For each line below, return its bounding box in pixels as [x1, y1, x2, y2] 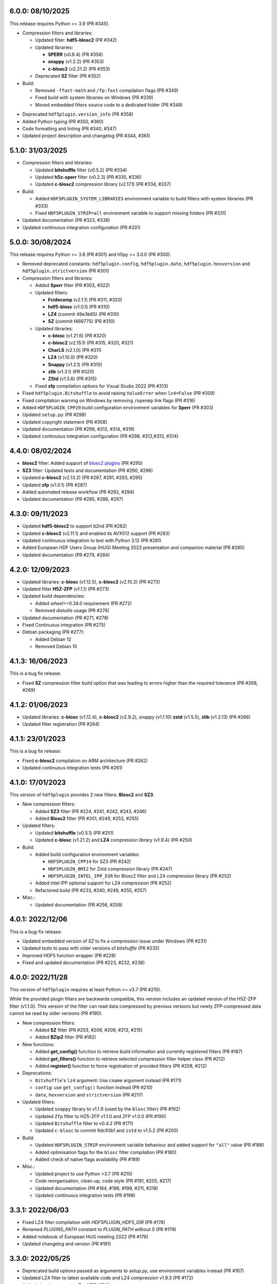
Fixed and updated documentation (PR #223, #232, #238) [22, 959, 145, 966]
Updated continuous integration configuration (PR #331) [22, 224, 141, 231]
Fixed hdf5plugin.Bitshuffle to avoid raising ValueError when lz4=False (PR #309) [22, 390, 215, 396]
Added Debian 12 [35, 636, 72, 642]
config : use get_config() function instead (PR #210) [35, 1084, 153, 1091]
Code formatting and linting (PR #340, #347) [22, 125, 117, 131]
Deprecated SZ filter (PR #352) [35, 73, 101, 79]
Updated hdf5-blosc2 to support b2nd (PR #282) [22, 523, 127, 529]
